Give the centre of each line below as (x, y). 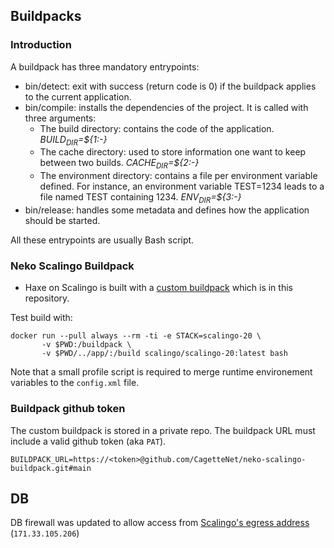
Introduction (41, 45)
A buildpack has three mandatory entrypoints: (105, 66)
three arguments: (60, 118)
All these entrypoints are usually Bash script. (102, 240)
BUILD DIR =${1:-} (73, 140)
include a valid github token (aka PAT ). (88, 441)
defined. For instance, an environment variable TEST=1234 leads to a (182, 186)
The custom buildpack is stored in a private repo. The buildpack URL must (163, 430)
